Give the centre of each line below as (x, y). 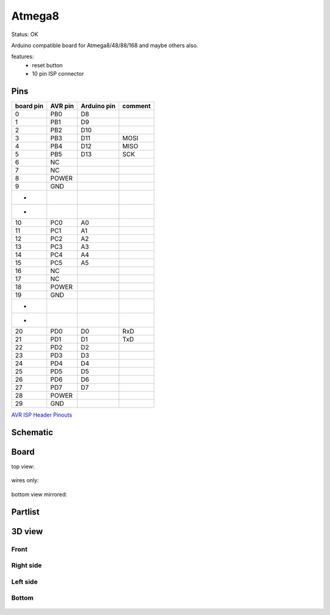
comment (137, 106)
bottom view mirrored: (39, 494)
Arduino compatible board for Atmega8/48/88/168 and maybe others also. (105, 45)
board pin (29, 106)
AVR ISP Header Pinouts (42, 415)
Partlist (25, 512)
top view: (23, 466)
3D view (27, 531)
